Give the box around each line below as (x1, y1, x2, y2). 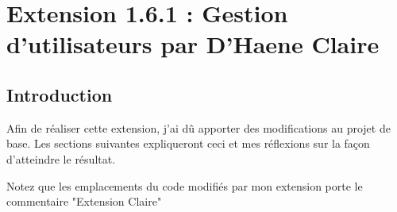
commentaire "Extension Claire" (6, 193, 162, 210)
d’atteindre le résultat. (6, 150, 116, 167)
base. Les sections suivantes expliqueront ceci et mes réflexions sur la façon (6, 135, 370, 152)
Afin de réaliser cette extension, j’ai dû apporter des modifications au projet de (6, 119, 391, 136)
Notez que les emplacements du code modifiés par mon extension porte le (6, 177, 363, 194)
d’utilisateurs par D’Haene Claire (6, 28, 380, 60)
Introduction (6, 82, 113, 106)
